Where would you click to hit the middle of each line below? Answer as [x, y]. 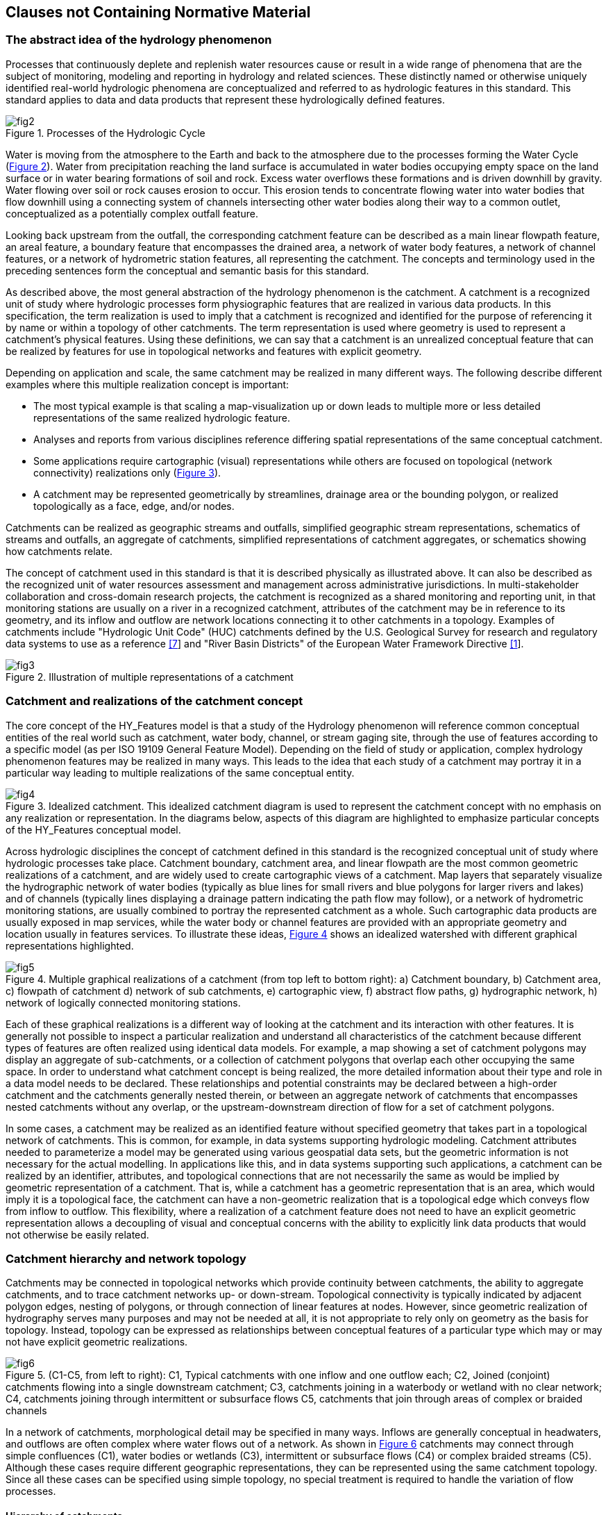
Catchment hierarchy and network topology [126, 1258]
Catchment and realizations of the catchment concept [154, 701]
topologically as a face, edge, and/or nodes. [134, 506]
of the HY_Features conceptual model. [93, 829]
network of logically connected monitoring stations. [123, 1002]
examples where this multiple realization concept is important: [147, 384]
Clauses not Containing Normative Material [158, 12]
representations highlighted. [70, 945]
